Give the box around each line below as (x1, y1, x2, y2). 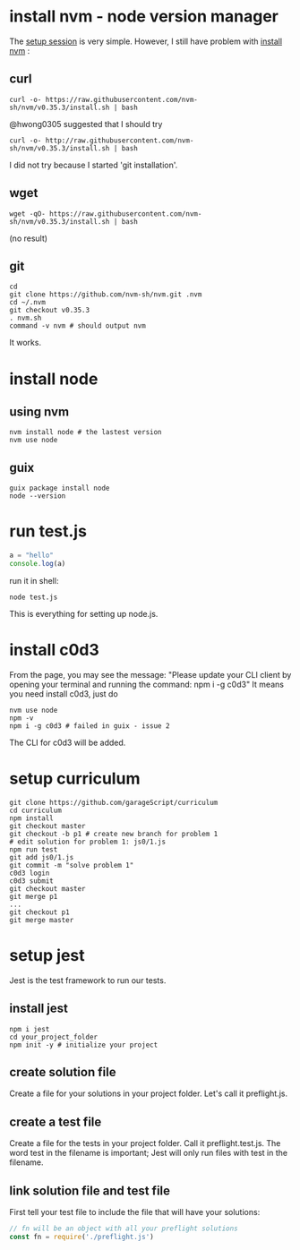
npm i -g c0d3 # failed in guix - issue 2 (9, 721, 170, 731)
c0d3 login (9, 869, 50, 878)
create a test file (9, 1114, 102, 1129)
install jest (9, 1001, 69, 1016)
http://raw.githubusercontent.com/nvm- (45, 136, 194, 145)
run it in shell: (9, 575, 59, 586)
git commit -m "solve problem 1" (9, 860, 134, 869)
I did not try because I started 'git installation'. (9, 159, 178, 170)
